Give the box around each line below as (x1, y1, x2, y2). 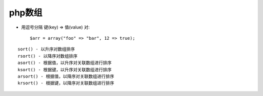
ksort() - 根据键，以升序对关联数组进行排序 (18, 67, 112, 72)
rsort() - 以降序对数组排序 (18, 53, 78, 59)
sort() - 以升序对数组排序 (18, 47, 75, 52)
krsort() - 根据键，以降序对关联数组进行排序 (18, 80, 114, 86)
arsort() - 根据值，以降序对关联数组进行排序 (18, 73, 114, 79)
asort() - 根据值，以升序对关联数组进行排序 (18, 60, 112, 65)
